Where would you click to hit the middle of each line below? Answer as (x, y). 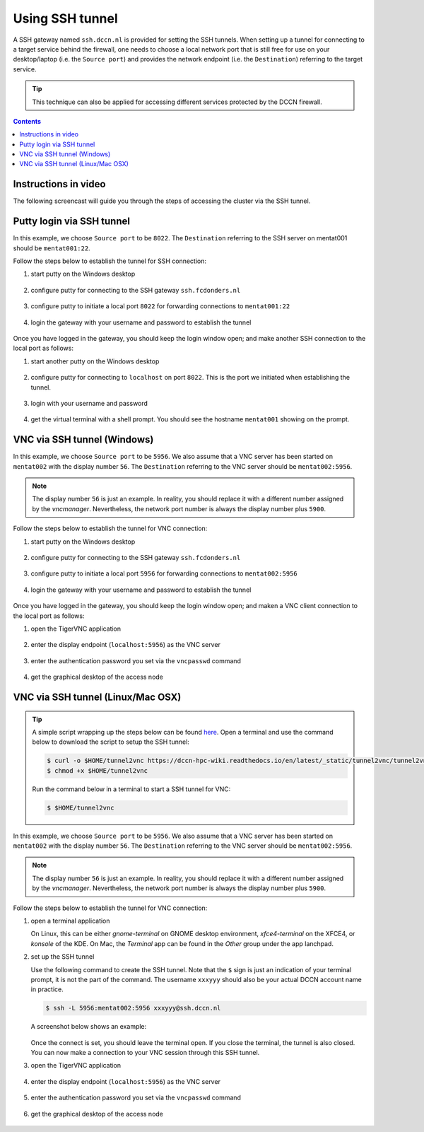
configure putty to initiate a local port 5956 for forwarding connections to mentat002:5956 (164, 573)
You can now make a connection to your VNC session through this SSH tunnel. (145, 1053)
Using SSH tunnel (65, 18)
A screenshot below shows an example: (89, 1027)
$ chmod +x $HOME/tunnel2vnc (98, 770)
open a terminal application (70, 921)
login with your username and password (89, 403)
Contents (27, 121)
